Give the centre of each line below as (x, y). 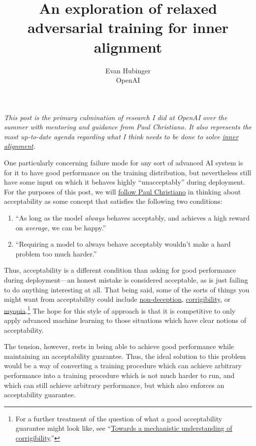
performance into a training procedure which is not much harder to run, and (119, 375)
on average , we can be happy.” (61, 227)
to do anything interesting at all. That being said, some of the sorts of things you (127, 289)
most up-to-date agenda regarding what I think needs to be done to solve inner (121, 136)
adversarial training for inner (128, 27)
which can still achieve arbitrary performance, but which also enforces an (114, 385)
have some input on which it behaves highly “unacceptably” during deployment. (125, 182)
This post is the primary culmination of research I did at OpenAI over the (116, 117)
